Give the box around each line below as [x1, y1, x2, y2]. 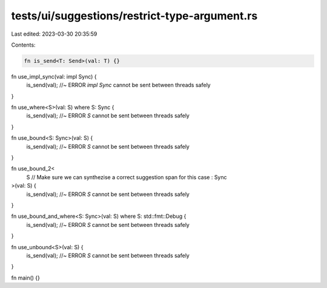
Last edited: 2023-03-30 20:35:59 [11, 30, 97, 38]
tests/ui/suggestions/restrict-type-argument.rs [11, 9, 258, 22]
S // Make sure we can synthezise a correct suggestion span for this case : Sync [26, 173, 227, 181]
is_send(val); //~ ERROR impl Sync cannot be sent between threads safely [26, 82, 211, 89]
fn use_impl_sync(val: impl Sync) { [11, 73, 97, 80]
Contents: [11, 41, 36, 48]
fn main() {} [11, 274, 41, 281]
